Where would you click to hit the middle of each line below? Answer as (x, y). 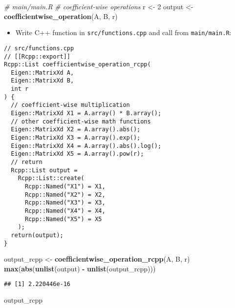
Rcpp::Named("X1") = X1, (65, 186)
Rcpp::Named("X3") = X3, (65, 203)
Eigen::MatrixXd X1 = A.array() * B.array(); (86, 113)
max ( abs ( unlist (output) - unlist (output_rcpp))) (80, 268)
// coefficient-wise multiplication (70, 105)
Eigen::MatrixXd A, (43, 72)
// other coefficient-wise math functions (81, 121)
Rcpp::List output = (44, 170)
